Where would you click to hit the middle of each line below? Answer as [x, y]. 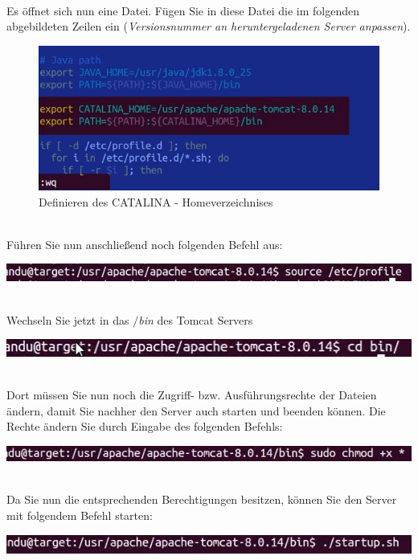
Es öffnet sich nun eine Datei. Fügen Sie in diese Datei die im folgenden [183, 10]
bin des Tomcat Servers [196, 319]
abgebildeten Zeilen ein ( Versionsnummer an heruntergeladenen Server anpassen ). [209, 26]
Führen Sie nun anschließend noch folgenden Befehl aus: [145, 244]
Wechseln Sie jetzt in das [68, 319]
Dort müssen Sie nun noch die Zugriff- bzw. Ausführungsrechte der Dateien [192, 395]
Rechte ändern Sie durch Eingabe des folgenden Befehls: [145, 426]
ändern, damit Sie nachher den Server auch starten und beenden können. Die [196, 410]
